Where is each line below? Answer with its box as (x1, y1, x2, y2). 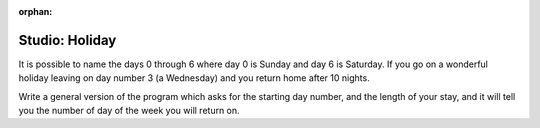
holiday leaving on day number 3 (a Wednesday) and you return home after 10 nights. (18, 72, 370, 84)
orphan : (18, 6, 53, 17)
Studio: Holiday (18, 31, 117, 49)
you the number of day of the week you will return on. (18, 105, 240, 117)
